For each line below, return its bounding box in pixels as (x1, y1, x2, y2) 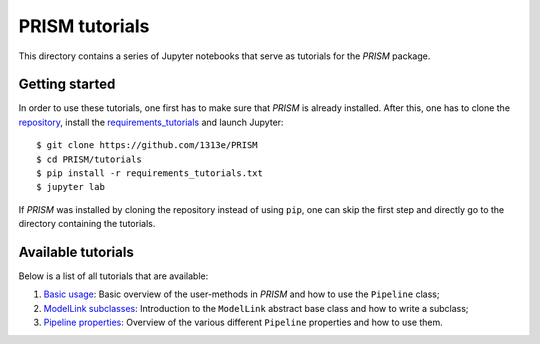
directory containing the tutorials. (18, 218, 156, 230)
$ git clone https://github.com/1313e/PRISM (36, 140, 259, 151)
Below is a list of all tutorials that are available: (18, 270, 209, 282)
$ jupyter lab (36, 181, 105, 193)
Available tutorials (18, 244, 134, 260)
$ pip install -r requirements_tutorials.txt (36, 168, 264, 179)
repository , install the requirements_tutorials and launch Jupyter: (18, 116, 284, 128)
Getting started (18, 76, 116, 93)
